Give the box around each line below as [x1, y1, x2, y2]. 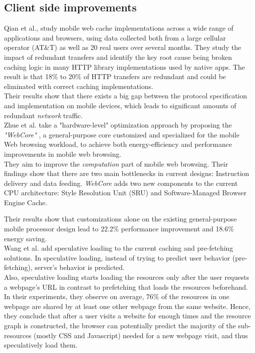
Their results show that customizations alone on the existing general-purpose [4, 214, 237, 224]
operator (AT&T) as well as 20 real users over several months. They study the [4, 42, 241, 52]
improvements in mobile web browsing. [4, 148, 122, 159]
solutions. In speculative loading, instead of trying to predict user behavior [4, 252, 230, 263]
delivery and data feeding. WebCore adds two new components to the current [4, 177, 238, 188]
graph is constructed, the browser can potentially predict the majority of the [4, 320, 236, 331]
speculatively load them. [4, 340, 78, 350]
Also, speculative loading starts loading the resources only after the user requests [4, 272, 249, 282]
